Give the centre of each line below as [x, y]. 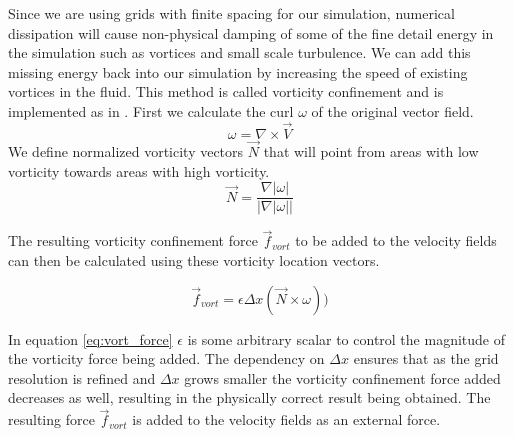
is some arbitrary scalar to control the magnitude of [346, 338]
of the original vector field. [392, 110]
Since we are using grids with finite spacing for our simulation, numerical [231, 13]
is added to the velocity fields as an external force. [286, 419]
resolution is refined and [82, 377]
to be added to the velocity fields [396, 240]
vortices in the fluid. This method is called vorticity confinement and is [226, 91]
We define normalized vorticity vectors [126, 151]
